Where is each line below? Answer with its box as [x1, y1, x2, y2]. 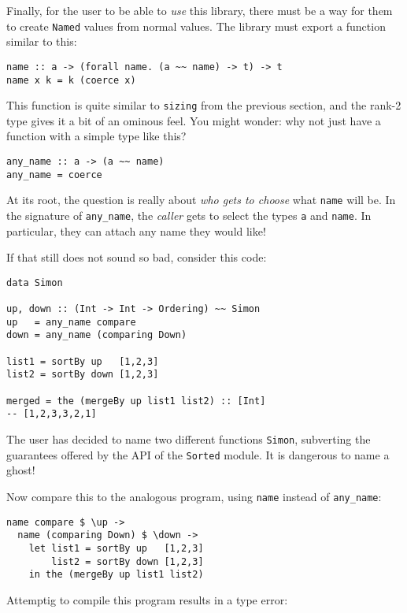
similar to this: [6, 33, 77, 50]
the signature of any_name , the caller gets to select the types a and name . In [6, 206, 372, 223]
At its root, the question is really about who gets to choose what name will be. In [6, 191, 396, 208]
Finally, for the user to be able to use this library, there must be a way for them [6, 2, 393, 18]
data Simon [6, 277, 63, 288]
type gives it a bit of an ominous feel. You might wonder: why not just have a [6, 112, 381, 128]
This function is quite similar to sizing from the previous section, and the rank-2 [6, 97, 401, 113]
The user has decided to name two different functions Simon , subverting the [6, 431, 371, 448]
